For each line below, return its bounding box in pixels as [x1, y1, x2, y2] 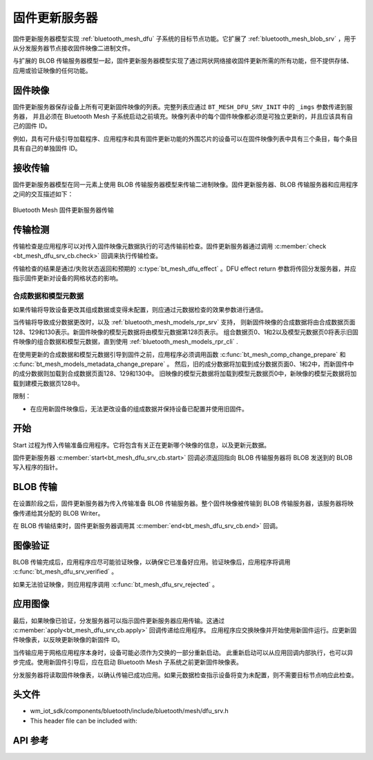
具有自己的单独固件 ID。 [12, 144, 82, 153]
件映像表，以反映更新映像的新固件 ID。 [12, 636, 124, 644]
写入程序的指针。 [12, 463, 61, 471]
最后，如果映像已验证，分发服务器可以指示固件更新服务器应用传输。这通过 [12, 616, 224, 625]
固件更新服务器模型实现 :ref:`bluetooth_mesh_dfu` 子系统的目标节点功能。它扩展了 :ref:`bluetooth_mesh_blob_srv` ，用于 [12, 35, 356, 43]
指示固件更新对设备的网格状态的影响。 [12, 273, 122, 282]
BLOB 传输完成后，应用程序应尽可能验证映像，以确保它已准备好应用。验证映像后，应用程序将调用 [12, 558, 291, 566]
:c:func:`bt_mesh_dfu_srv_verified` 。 [12, 567, 118, 576]
